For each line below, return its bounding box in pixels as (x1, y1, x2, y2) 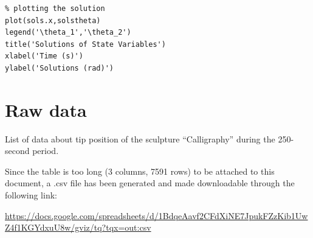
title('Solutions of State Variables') (5, 40, 166, 49)
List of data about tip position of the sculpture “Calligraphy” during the (5, 132, 275, 145)
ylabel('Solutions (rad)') (5, 63, 114, 72)
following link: (5, 189, 57, 201)
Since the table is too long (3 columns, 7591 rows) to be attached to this (5, 164, 275, 177)
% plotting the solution (5, 4, 105, 13)
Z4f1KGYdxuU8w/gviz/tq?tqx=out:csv (5, 221, 151, 234)
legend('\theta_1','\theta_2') (5, 28, 131, 37)
